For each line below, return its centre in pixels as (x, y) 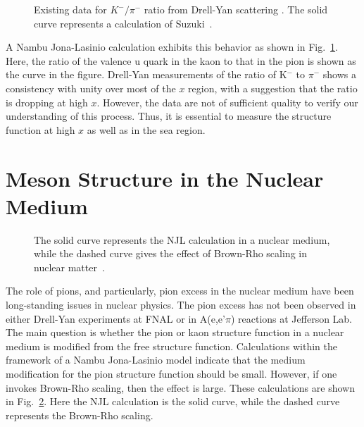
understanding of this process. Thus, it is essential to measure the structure (169, 116)
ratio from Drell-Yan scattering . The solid (236, 9)
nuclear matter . (69, 267)
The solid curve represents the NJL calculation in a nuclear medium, (182, 239)
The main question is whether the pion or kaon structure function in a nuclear (175, 332)
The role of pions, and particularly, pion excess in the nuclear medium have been (180, 291)
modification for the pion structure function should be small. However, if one (171, 373)
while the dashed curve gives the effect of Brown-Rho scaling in (170, 253)
